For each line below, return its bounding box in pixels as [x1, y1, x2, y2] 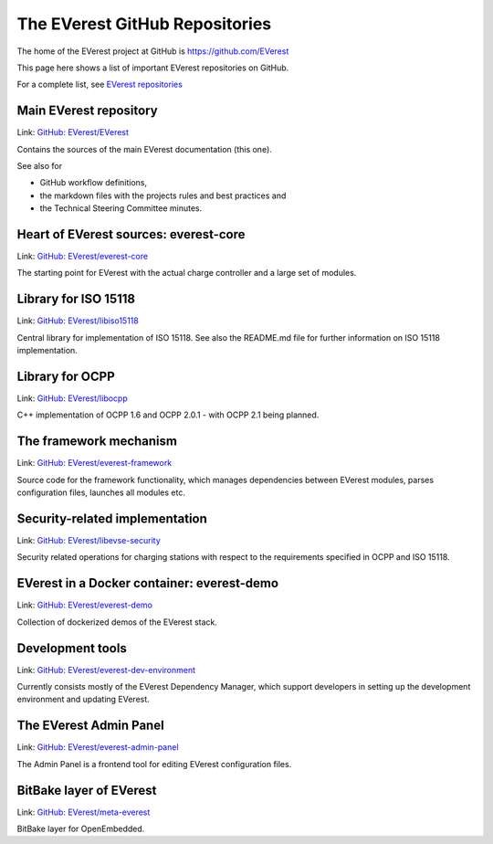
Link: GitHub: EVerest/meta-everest [16, 807, 151, 818]
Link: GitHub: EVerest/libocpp [16, 393, 128, 404]
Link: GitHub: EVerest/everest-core [16, 251, 149, 262]
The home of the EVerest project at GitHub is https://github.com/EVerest [16, 46, 289, 57]
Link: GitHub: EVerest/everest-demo [16, 599, 152, 611]
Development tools [16, 640, 127, 656]
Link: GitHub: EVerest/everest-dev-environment [16, 664, 196, 675]
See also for [16, 161, 63, 172]
